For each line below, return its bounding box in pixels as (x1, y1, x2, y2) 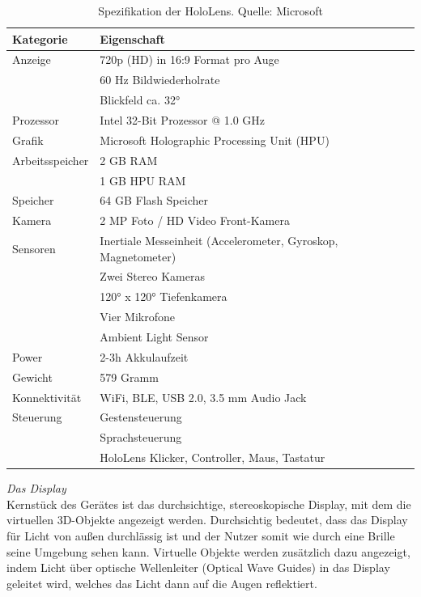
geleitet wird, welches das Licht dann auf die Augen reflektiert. (6, 574, 317, 591)
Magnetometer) (100, 248, 176, 265)
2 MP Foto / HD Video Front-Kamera (100, 212, 290, 229)
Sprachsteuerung (100, 429, 182, 446)
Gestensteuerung (100, 409, 182, 426)
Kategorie (12, 30, 68, 47)
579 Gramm (100, 368, 159, 385)
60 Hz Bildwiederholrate (100, 71, 220, 88)
